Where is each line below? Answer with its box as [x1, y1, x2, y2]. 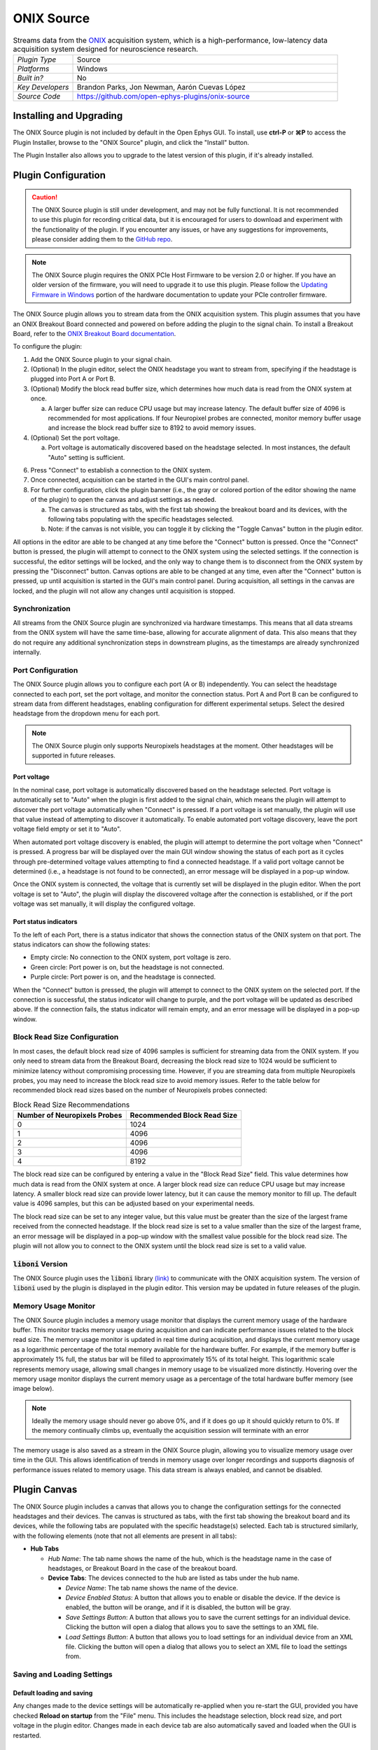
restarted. [13, 1731, 41, 1739]
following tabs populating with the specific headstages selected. [48, 514, 234, 523]
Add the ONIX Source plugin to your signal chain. [30, 355, 172, 363]
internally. [13, 648, 42, 656]
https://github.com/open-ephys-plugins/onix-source [76, 91, 250, 101]
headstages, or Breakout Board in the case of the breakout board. [48, 1564, 238, 1572]
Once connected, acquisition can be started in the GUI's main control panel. [30, 476, 250, 484]
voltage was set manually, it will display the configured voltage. [13, 899, 196, 908]
